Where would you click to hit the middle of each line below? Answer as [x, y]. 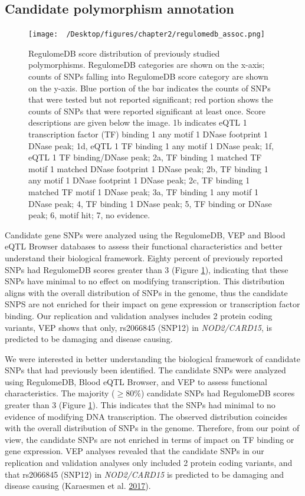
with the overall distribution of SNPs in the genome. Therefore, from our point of [152, 428]
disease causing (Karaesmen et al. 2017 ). [78, 486]
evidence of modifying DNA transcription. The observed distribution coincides [146, 416]
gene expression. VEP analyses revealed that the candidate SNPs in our [135, 451]
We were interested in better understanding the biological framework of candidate [152, 358]
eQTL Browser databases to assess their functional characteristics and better [144, 246]
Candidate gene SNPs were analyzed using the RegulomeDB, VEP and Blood [145, 234]
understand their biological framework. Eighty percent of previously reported [144, 257]
